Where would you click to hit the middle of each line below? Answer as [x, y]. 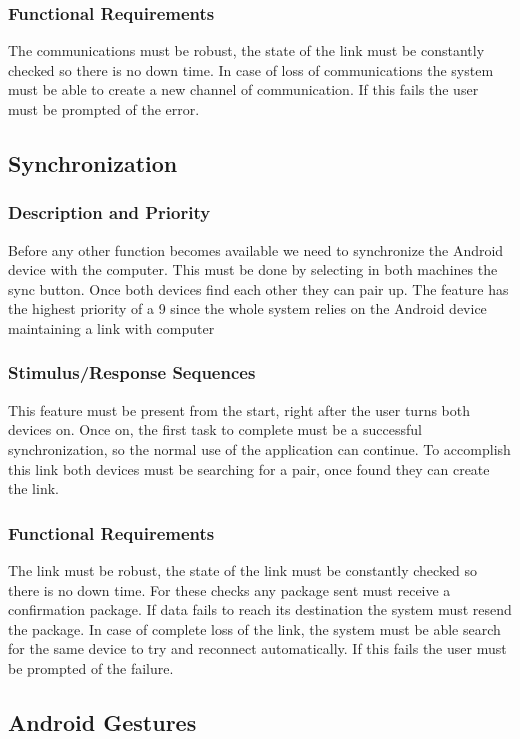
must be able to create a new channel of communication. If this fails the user [243, 89]
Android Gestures [102, 721]
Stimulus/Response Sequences [132, 372]
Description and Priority [109, 212]
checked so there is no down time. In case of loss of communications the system [251, 69]
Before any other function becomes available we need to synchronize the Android [256, 249]
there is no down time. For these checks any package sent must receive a [229, 589]
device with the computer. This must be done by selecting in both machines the [253, 269]
